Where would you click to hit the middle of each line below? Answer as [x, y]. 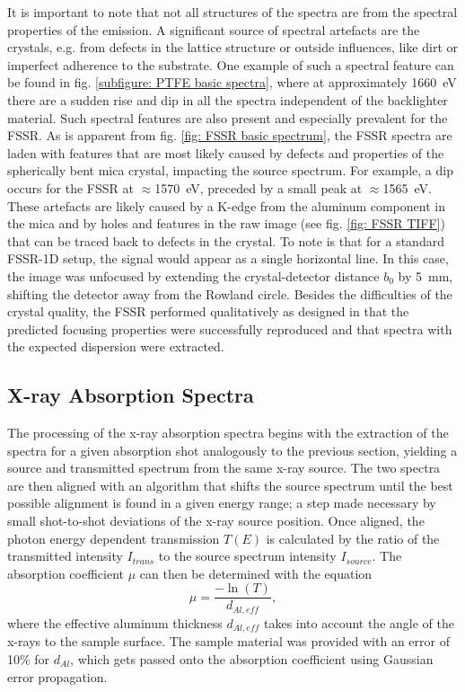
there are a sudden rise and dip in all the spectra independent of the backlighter [228, 99]
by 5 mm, [426, 275]
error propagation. [57, 676]
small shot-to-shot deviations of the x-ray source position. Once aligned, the [216, 521]
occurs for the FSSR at [70, 187]
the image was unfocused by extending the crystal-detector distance [193, 275]
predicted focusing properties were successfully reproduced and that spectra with [230, 328]
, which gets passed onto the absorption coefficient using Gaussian [252, 658]
